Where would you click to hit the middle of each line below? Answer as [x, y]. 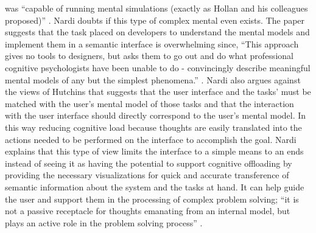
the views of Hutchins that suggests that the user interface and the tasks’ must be [158, 92]
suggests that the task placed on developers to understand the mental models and [157, 32]
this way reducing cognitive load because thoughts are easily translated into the [153, 127]
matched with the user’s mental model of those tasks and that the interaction [149, 103]
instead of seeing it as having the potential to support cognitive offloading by [149, 163]
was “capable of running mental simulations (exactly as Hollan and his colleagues [156, 8]
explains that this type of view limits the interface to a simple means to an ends [154, 151]
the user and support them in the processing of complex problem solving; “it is [152, 199]
